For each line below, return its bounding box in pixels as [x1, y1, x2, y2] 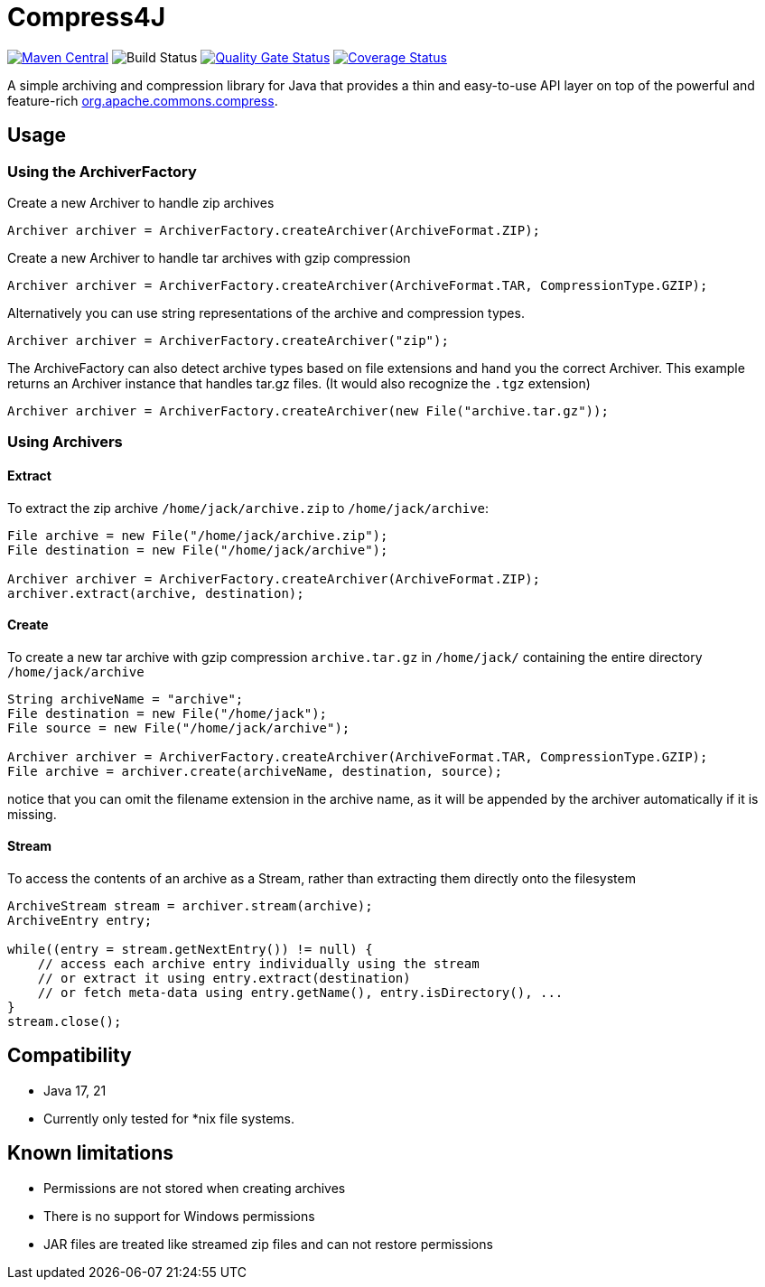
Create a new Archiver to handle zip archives [7, 194, 275, 210]
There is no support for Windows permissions [43, 1208, 315, 1224]
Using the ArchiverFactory [7, 162, 197, 181]
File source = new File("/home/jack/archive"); [7, 720, 350, 735]
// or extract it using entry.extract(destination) [37, 971, 411, 985]
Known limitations [7, 1142, 173, 1165]
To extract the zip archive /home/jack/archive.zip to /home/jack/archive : [7, 499, 490, 516]
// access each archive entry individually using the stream [37, 956, 480, 971]
